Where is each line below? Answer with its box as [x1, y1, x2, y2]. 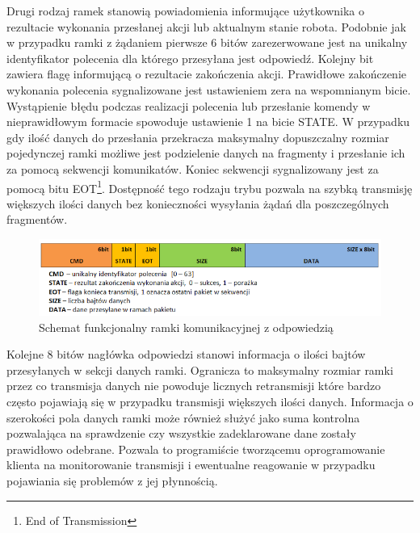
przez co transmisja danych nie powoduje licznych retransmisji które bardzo [6, 377, 381, 394]
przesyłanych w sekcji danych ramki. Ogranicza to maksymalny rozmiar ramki [6, 361, 393, 378]
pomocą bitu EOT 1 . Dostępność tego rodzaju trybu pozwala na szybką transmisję [6, 177, 413, 196]
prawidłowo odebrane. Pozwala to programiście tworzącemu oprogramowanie [6, 440, 385, 457]
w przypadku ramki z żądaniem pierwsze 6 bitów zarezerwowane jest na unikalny [6, 34, 408, 51]
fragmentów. [6, 211, 68, 228]
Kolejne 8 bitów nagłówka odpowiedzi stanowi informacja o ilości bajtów [6, 346, 366, 363]
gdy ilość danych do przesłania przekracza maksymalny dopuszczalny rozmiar [6, 128, 389, 145]
